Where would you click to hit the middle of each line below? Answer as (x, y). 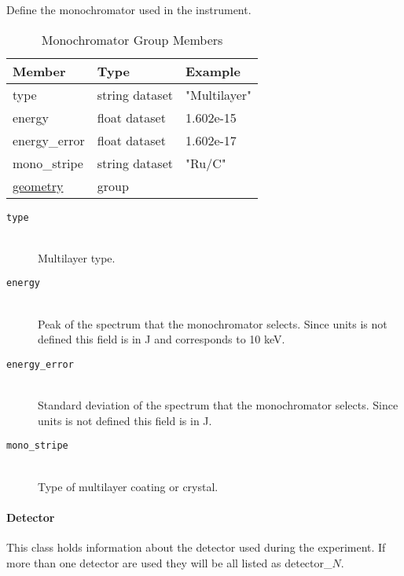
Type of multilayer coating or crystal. (128, 486)
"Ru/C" (206, 163)
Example (213, 71)
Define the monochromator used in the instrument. (129, 9)
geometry (38, 185)
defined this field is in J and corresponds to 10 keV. (162, 339)
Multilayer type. (77, 257)
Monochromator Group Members (132, 39)
